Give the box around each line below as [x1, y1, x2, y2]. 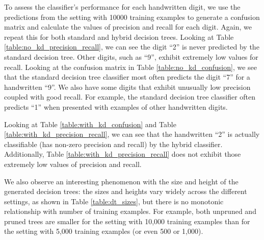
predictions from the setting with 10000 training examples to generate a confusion [4, 11, 260, 22]
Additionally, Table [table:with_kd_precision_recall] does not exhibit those [4, 149, 241, 159]
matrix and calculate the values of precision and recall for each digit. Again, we [4, 21, 252, 32]
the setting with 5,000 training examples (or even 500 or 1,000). [4, 226, 203, 236]
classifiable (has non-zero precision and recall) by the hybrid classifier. [4, 138, 223, 149]
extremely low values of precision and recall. [4, 158, 142, 169]
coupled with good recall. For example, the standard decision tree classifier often [4, 91, 256, 102]
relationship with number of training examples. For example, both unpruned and [4, 206, 256, 217]
